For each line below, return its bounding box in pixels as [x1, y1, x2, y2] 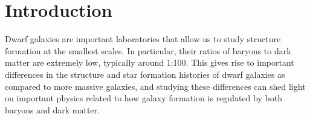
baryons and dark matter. [5, 103, 100, 116]
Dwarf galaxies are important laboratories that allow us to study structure [5, 33, 281, 45]
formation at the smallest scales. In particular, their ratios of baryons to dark [5, 44, 291, 57]
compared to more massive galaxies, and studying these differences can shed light [5, 80, 306, 92]
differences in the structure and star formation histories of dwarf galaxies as [5, 68, 285, 80]
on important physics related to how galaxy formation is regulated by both [5, 92, 282, 104]
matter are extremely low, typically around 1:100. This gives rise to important [5, 56, 294, 69]
